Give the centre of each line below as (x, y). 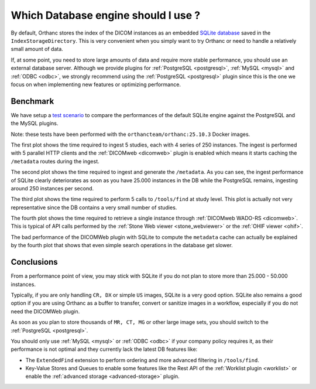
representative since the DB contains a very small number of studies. (94, 207)
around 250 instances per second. (52, 188)
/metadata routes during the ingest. (55, 161)
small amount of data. (37, 49)
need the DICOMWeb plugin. (45, 311)
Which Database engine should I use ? (106, 15)
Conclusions (34, 262)
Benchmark (32, 101)
